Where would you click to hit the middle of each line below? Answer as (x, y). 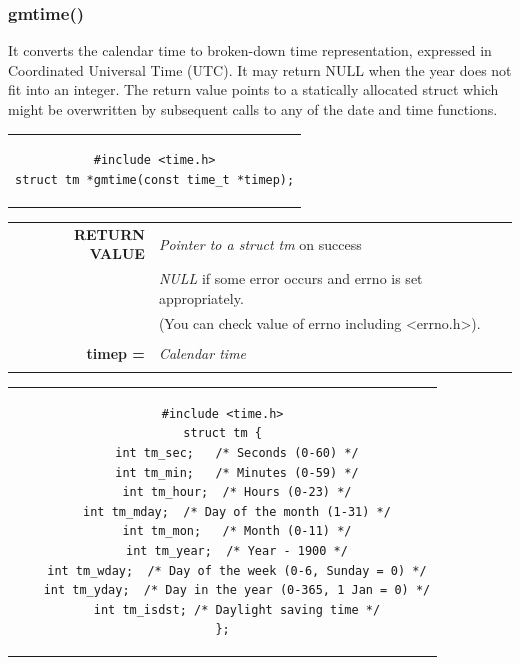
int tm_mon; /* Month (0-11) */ (237, 531)
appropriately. (201, 297)
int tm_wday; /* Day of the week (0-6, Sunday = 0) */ (237, 570)
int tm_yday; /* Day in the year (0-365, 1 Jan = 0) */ (237, 590)
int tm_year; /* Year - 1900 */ (236, 551)
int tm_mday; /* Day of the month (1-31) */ (237, 511)
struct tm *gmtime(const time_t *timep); (155, 179)
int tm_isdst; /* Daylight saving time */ (237, 609)
